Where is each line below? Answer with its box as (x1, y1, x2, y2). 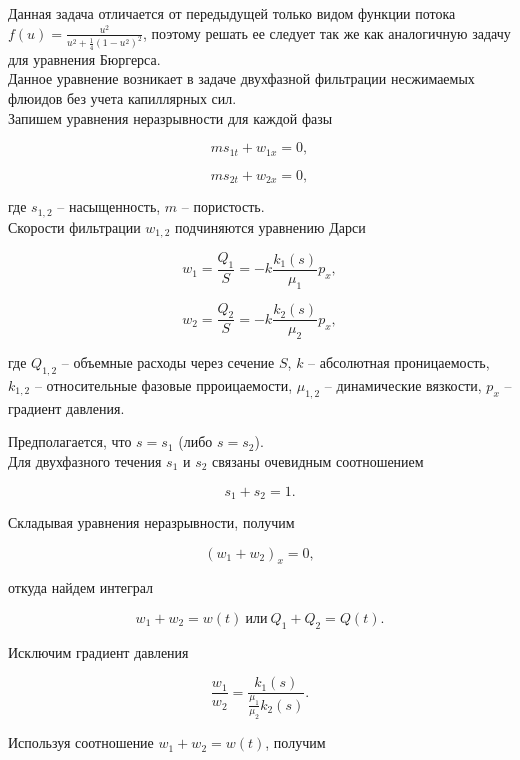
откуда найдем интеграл (8, 577, 154, 598)
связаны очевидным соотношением (212, 451, 424, 471)
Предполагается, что (8, 431, 132, 452)
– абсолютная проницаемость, (308, 352, 490, 373)
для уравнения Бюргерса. (8, 48, 161, 69)
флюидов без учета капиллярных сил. (8, 87, 237, 108)
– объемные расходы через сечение (61, 352, 275, 373)
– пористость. (181, 196, 265, 217)
